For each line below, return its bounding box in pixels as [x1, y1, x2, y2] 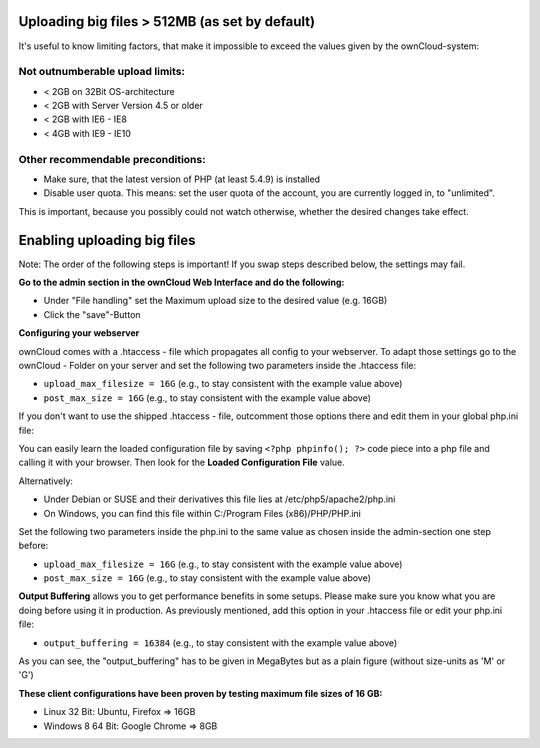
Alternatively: [18, 475, 74, 487]
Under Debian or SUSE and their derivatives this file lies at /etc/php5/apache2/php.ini [43, 493, 396, 505]
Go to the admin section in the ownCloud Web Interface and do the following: [18, 276, 345, 289]
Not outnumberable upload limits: [18, 65, 185, 79]
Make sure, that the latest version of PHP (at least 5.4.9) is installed [43, 173, 320, 185]
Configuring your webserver [18, 327, 140, 339]
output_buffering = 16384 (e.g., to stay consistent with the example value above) [43, 636, 398, 649]
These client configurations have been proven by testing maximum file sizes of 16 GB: [18, 687, 383, 699]
